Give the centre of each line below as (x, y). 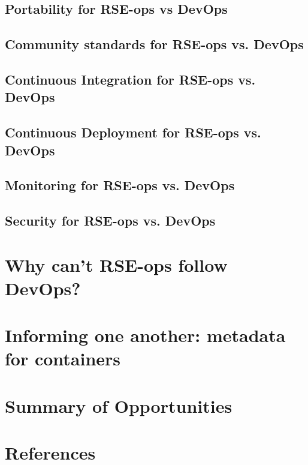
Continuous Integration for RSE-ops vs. (130, 79)
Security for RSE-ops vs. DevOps (110, 220)
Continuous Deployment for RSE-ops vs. (133, 132)
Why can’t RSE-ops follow (116, 264)
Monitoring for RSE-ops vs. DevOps (120, 185)
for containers (63, 358)
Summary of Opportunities (119, 405)
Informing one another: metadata (145, 335)
